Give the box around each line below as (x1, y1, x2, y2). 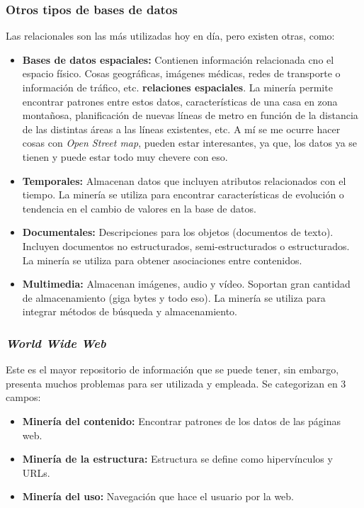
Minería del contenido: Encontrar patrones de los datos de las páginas (22, 413, 341, 428)
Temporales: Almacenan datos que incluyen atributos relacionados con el (22, 173, 346, 188)
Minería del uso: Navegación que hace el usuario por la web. (22, 489, 294, 504)
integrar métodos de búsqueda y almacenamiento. (22, 304, 237, 319)
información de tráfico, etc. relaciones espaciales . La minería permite (22, 80, 333, 94)
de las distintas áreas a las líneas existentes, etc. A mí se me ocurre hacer (22, 121, 341, 136)
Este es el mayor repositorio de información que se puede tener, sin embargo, (6, 362, 339, 377)
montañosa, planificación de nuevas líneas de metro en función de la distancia (22, 108, 358, 123)
